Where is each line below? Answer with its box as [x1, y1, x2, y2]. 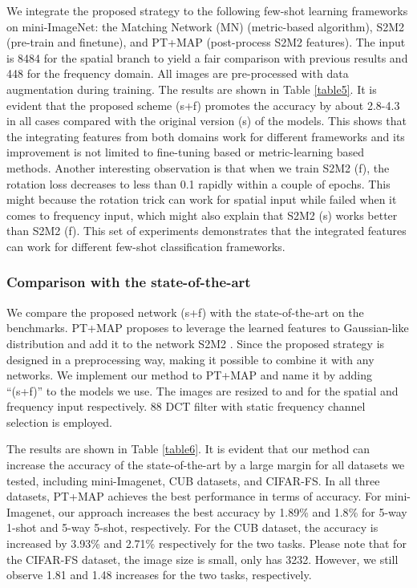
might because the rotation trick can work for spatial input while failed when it [6, 191, 397, 208]
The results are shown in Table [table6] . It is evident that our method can [6, 440, 370, 457]
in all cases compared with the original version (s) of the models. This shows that [6, 112, 407, 129]
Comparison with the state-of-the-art [6, 272, 251, 292]
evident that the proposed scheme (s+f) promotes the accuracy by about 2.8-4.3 [6, 96, 400, 113]
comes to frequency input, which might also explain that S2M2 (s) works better [6, 206, 398, 223]
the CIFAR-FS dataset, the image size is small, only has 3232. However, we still [6, 550, 399, 567]
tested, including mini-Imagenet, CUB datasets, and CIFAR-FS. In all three [6, 472, 380, 489]
